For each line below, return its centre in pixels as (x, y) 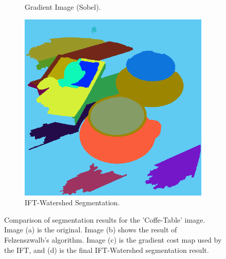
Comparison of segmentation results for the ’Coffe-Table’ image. (105, 219)
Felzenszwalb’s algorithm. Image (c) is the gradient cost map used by (113, 239)
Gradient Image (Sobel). (63, 7)
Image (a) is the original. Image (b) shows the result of (91, 230)
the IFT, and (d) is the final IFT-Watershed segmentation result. (107, 250)
